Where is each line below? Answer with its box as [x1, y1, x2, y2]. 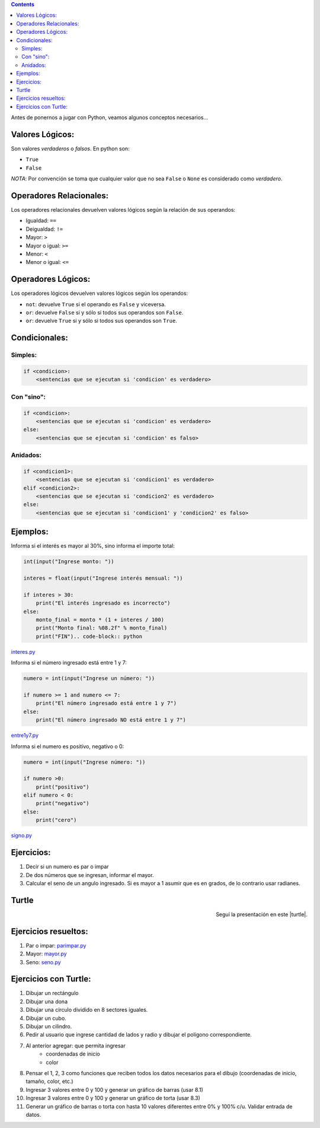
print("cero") [36, 816, 77, 824]
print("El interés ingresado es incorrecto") [36, 600, 171, 606]
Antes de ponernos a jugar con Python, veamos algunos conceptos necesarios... [11, 114, 209, 121]
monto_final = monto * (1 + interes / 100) [36, 617, 164, 623]
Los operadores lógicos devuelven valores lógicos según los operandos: [11, 290, 188, 297]
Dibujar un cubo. [25, 1015, 66, 1022]
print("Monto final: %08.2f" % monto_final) [36, 625, 168, 631]
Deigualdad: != [25, 225, 63, 233]
